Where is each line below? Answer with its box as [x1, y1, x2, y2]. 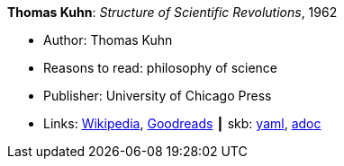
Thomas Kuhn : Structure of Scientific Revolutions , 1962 [7, 4, 338, 20]
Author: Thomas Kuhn [43, 32, 173, 48]
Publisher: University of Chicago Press [43, 88, 272, 103]
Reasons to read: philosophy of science [43, 60, 278, 75]
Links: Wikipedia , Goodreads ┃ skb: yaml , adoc [43, 116, 321, 131]
